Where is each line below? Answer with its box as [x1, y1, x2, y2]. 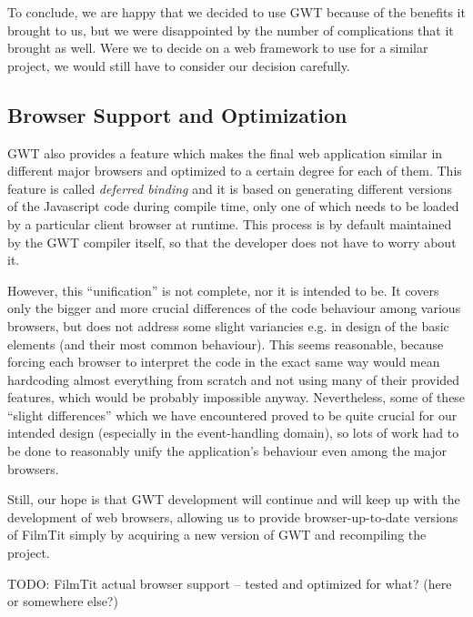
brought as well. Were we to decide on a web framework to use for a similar [7, 38, 428, 57]
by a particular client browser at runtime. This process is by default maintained [7, 214, 452, 233]
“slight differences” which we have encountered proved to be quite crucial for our [7, 405, 458, 424]
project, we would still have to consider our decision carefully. [7, 56, 350, 75]
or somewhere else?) [7, 592, 118, 611]
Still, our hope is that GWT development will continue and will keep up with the [7, 490, 460, 509]
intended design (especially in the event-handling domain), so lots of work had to [7, 423, 459, 442]
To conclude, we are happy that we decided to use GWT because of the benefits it [7, 3, 466, 21]
